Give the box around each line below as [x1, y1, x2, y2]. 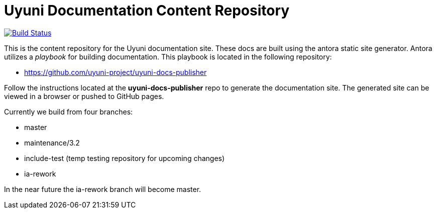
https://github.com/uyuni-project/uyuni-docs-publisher [24, 67, 207, 76]
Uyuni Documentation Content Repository [4, 2, 290, 19]
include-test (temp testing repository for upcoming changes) [24, 153, 225, 162]
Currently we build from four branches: [4, 107, 133, 116]
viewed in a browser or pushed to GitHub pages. [4, 91, 164, 100]
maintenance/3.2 [24, 138, 80, 147]
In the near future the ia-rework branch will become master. [4, 184, 201, 193]
